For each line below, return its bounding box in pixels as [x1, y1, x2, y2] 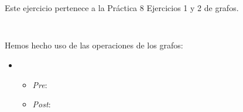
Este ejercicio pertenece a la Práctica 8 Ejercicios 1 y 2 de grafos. [5, 2, 239, 13]
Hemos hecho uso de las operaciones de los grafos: [5, 39, 183, 51]
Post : [32, 98, 51, 110]
